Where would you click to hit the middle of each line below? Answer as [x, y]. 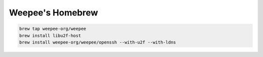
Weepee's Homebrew [54, 13]
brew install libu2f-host [50, 36]
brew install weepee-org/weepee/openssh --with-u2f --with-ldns [98, 42]
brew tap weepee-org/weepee [53, 29]
